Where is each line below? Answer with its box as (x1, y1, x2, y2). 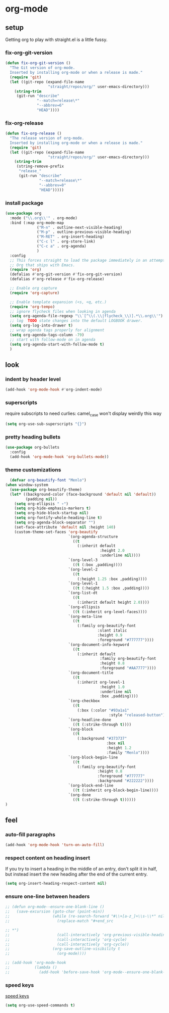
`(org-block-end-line (68, 783, 114, 788)
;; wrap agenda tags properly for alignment (10, 328, 105, 333)
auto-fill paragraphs (5, 831, 55, 838)
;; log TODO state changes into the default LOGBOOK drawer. (10, 318, 143, 323)
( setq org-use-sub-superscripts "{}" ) (5, 421, 87, 427)
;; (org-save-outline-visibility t (5, 946, 121, 951)
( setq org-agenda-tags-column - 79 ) (10, 332, 84, 337)
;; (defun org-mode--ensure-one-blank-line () (5, 904, 105, 909)
